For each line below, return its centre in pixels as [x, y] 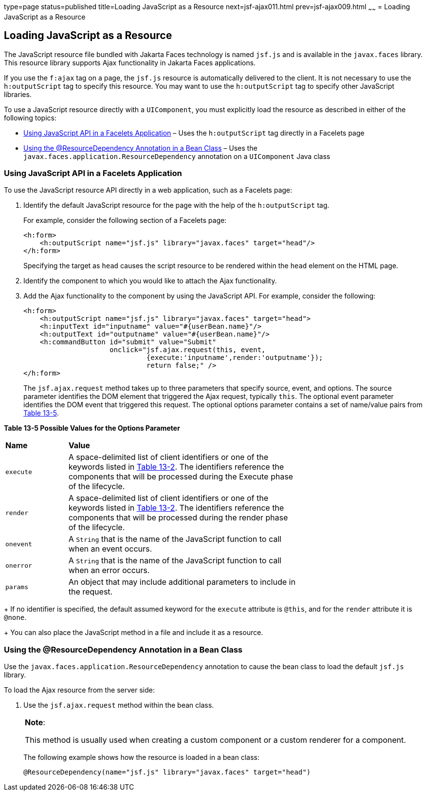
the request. [91, 592]
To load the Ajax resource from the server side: [79, 690]
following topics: [30, 118]
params [17, 587]
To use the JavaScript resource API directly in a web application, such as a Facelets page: [148, 190]
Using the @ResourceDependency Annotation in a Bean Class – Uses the [140, 148]
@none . [15, 617]
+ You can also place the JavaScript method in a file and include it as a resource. [134, 633]
